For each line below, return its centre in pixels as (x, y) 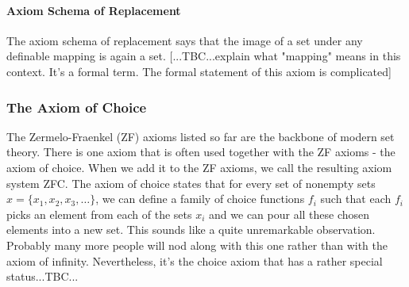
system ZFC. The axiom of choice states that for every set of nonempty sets (191, 183)
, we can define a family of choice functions (200, 199)
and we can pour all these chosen (289, 214)
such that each (356, 199)
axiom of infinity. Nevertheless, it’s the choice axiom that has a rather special (195, 260)
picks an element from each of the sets (99, 214)
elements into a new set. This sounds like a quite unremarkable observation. (191, 230)
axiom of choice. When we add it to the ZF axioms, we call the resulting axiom (199, 167)
